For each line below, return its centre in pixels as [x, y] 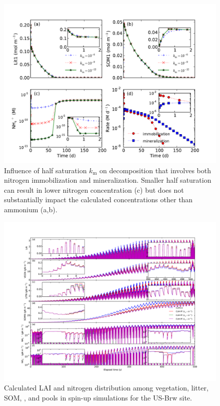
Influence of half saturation [45, 170]
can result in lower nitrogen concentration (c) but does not [94, 189]
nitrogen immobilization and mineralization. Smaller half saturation [108, 180]
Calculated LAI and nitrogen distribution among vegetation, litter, [106, 388]
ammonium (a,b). [31, 209]
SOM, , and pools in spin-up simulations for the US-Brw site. [98, 397]
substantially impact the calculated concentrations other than [98, 199]
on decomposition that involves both [155, 170]
